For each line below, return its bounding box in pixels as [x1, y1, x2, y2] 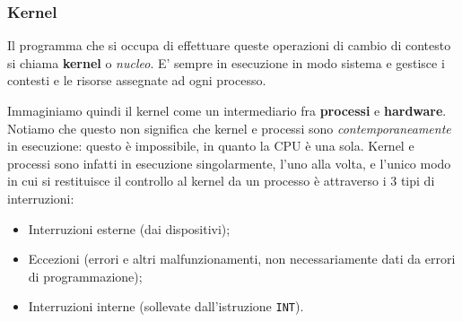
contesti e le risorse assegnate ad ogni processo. [7, 71, 266, 90]
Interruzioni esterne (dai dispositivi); [28, 219, 231, 238]
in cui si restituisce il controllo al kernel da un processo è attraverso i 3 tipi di [7, 171, 435, 190]
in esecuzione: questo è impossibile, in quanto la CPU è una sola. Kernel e [7, 136, 414, 155]
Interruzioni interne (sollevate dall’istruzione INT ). [28, 297, 304, 316]
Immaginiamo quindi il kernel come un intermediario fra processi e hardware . [7, 101, 447, 119]
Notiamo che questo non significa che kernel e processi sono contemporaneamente [7, 118, 451, 137]
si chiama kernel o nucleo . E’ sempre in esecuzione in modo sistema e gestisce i [7, 53, 445, 72]
